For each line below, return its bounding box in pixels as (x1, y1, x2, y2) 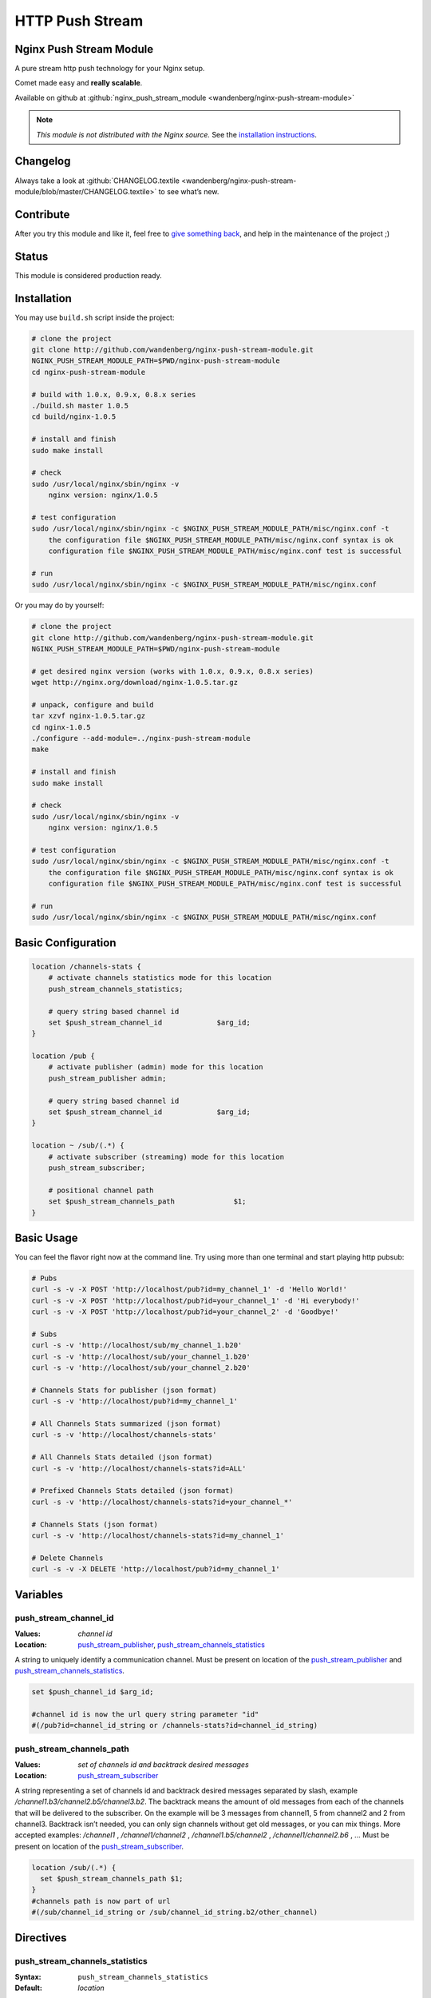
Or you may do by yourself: (14, 600, 105, 611)
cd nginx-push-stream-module (31, 368, 146, 376)
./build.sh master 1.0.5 (31, 400, 129, 410)
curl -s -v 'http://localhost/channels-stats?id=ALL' (31, 1463, 247, 1473)
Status (14, 249, 49, 263)
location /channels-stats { (31, 961, 141, 971)
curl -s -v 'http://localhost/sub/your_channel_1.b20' (31, 1351, 251, 1361)
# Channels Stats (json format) (31, 1519, 159, 1529)
